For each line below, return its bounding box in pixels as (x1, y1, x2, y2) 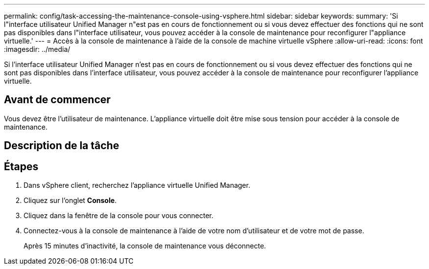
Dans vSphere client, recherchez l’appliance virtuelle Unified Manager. (24, 181, 250, 190)
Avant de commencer (4, 93, 111, 106)
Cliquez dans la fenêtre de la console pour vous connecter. (24, 211, 214, 220)
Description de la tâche (4, 139, 119, 152)
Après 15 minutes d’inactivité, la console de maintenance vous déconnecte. (24, 242, 266, 250)
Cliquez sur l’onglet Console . (24, 196, 117, 205)
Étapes (4, 160, 39, 173)
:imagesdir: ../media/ (4, 45, 71, 53)
